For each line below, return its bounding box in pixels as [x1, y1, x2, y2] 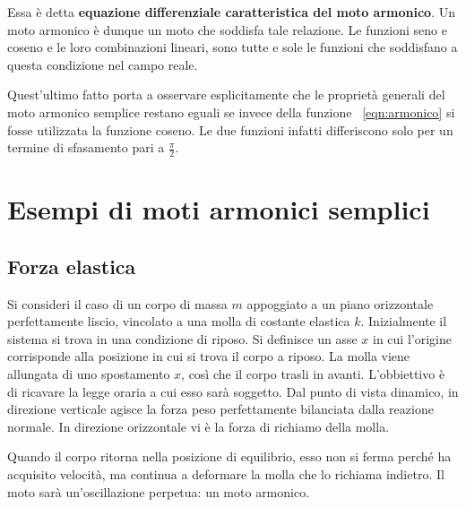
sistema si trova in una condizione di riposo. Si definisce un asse [7, 329, 358, 348]
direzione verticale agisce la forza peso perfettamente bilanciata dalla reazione [7, 400, 434, 418]
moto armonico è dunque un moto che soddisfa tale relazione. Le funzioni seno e [7, 20, 447, 39]
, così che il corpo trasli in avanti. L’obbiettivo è [181, 364, 445, 382]
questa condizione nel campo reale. [7, 55, 198, 73]
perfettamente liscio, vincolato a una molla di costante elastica [7, 312, 350, 331]
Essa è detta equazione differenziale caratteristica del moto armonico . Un [7, 3, 455, 21]
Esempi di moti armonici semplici [7, 191, 430, 228]
